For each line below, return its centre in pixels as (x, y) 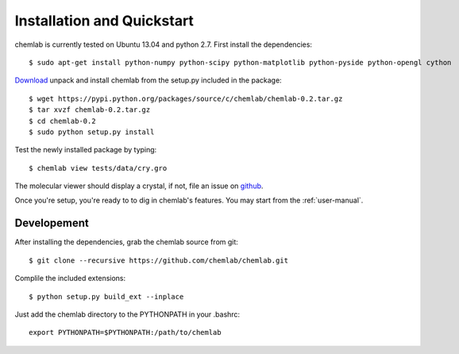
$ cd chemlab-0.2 (62, 121)
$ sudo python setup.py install (92, 132)
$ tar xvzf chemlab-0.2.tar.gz (90, 110)
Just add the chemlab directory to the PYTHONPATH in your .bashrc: (127, 314)
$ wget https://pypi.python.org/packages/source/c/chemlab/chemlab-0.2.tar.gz (186, 98)
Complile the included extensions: (70, 279)
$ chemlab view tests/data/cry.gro (98, 168)
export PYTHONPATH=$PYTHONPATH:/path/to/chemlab (125, 333)
